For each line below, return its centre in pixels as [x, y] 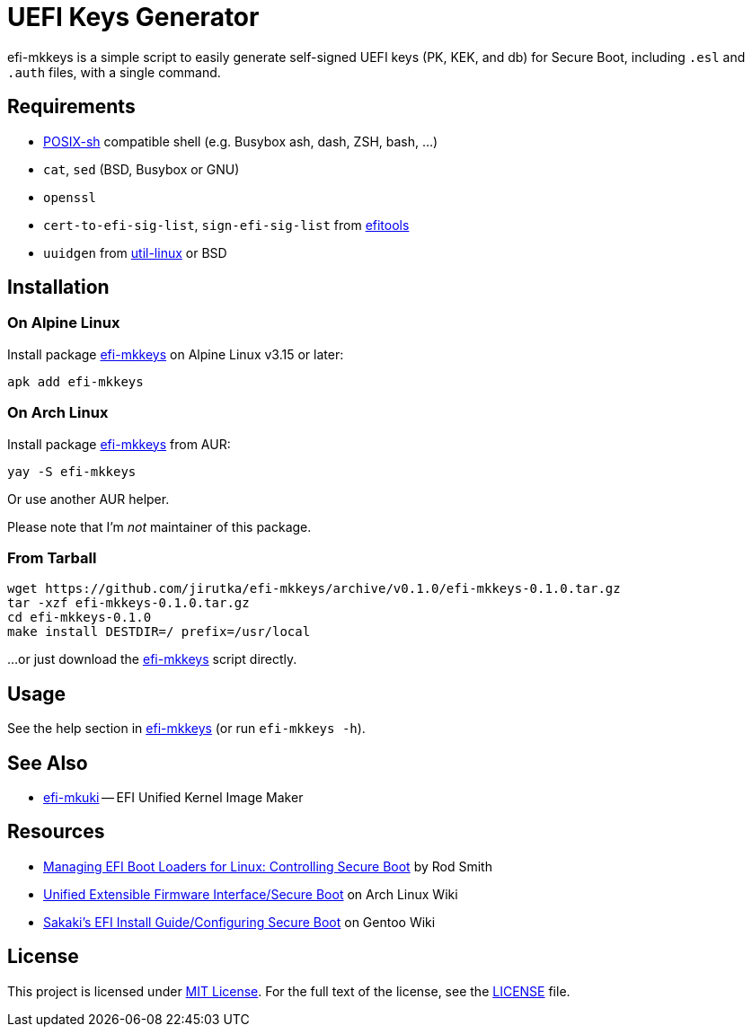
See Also [48, 763]
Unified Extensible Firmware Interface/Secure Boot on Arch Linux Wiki [251, 894]
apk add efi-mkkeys [75, 381]
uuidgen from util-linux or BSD [135, 252]
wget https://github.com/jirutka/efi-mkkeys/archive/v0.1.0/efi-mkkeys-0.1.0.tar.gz [314, 589]
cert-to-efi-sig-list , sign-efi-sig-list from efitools [226, 225]
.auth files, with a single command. [114, 72]
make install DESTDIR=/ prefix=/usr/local [159, 632]
